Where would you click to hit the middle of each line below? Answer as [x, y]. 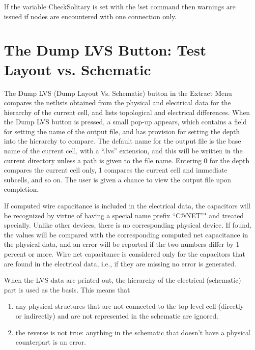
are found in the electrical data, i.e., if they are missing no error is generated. [120, 263]
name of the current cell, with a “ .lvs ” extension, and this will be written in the [123, 151]
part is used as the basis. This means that [67, 289]
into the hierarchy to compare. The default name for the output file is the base [123, 141]
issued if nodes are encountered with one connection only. [90, 16]
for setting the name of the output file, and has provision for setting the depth [122, 131]
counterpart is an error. [51, 342]
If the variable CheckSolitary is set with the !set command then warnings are [120, 6]
